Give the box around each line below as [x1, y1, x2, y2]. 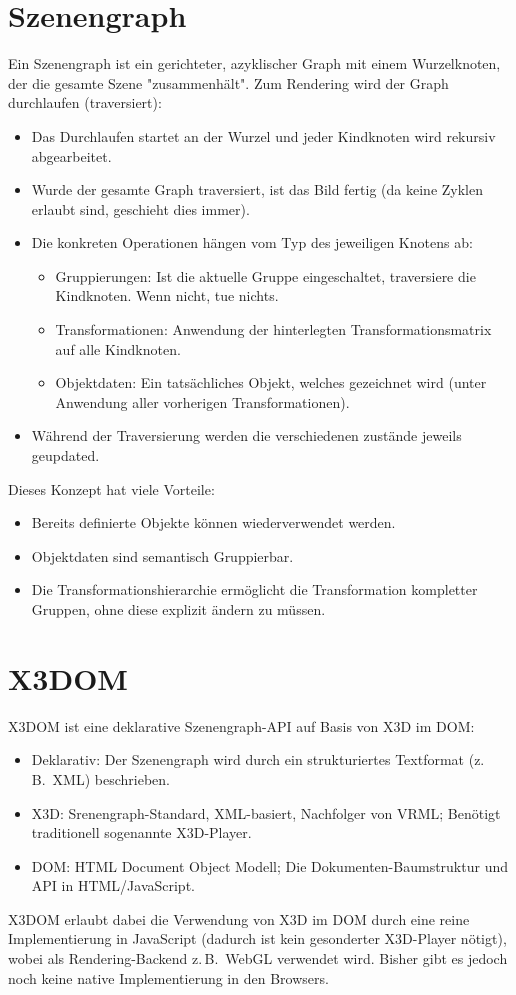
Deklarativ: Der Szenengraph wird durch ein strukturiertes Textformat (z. [31, 749, 485, 770]
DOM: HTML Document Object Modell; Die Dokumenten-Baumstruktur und [31, 855, 508, 876]
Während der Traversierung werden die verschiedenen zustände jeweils [31, 425, 462, 446]
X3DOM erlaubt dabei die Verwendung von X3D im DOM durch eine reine [8, 908, 470, 929]
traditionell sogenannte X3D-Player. [31, 822, 252, 843]
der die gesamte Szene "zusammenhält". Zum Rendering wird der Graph [8, 72, 449, 93]
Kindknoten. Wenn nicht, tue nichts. [55, 285, 279, 306]
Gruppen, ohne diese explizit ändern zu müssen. [31, 599, 326, 619]
